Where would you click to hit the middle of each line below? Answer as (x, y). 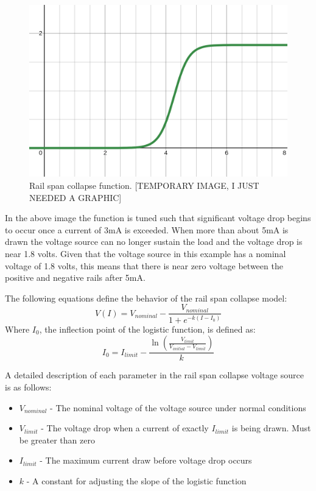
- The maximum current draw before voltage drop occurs (146, 460)
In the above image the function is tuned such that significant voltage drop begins (158, 218)
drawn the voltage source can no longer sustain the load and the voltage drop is (154, 242)
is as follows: (28, 387)
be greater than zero (57, 440)
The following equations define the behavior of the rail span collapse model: (146, 298)
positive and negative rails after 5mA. (75, 277)
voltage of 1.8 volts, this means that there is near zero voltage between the (144, 265)
